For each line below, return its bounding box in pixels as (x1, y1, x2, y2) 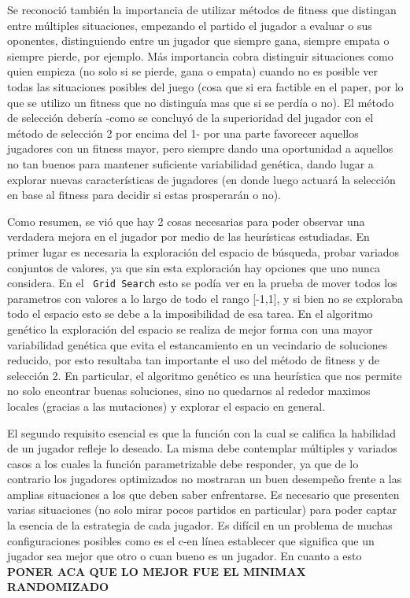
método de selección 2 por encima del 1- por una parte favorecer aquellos (7, 124, 359, 141)
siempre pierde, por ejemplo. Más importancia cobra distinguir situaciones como (7, 47, 393, 64)
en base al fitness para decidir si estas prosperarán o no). (7, 186, 281, 203)
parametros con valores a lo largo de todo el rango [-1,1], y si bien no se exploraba (7, 290, 403, 306)
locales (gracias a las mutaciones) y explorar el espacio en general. (7, 397, 326, 414)
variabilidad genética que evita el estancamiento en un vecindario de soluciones (7, 336, 388, 353)
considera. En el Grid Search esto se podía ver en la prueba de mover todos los (7, 275, 397, 291)
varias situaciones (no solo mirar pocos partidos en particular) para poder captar (7, 501, 397, 518)
